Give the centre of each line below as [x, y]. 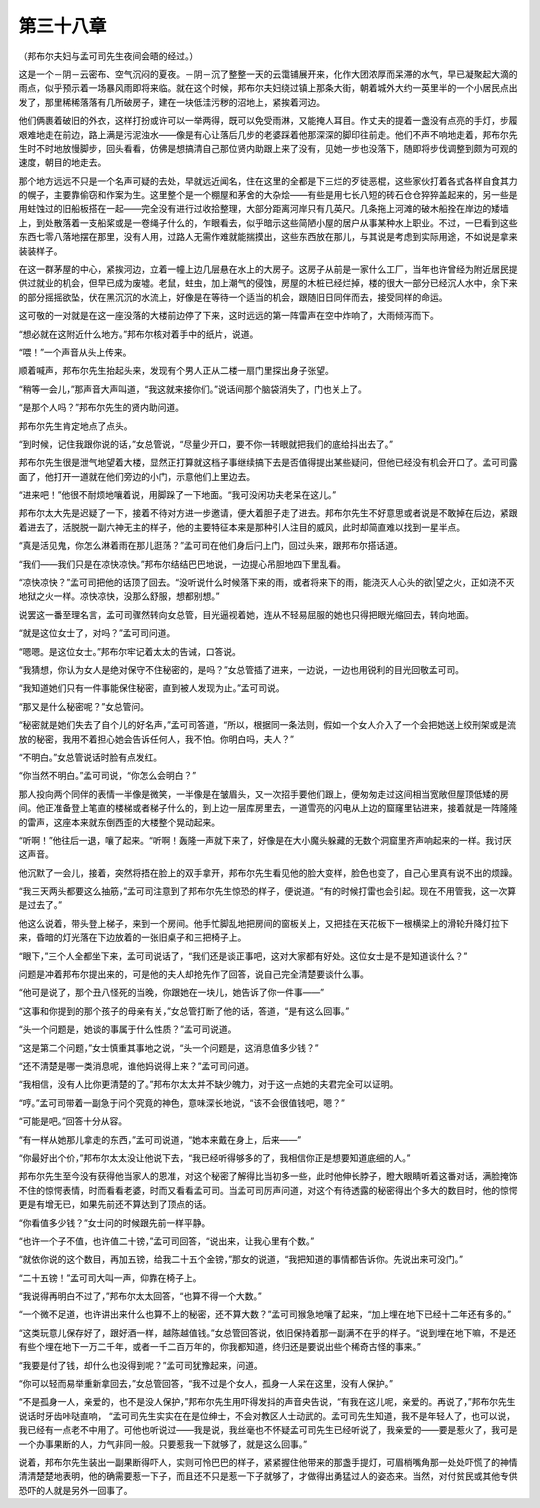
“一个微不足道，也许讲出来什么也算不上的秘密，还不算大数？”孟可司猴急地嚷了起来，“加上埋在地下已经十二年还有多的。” [265, 1314]
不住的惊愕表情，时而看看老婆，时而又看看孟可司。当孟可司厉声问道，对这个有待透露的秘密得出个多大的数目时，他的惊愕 [268, 1190]
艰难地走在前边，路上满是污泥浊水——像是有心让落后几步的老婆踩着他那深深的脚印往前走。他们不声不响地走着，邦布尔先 [268, 134]
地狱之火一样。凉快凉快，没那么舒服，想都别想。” [119, 596]
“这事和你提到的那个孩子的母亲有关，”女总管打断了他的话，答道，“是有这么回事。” [184, 1011]
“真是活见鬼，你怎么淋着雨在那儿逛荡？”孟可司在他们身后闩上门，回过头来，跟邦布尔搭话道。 [211, 546]
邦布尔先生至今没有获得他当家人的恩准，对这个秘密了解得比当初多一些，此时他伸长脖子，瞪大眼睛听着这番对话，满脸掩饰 [268, 1176]
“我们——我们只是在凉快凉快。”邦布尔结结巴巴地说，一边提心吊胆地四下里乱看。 [182, 564]
